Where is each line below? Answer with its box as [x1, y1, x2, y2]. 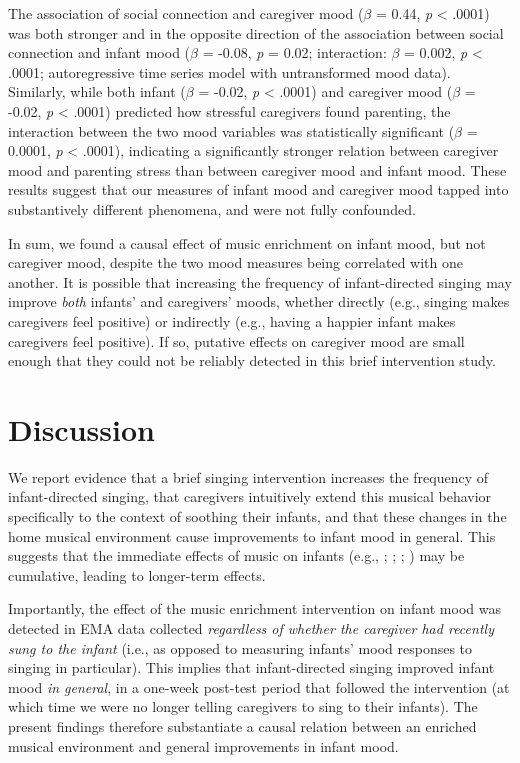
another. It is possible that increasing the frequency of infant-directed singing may [8, 271, 512, 292]
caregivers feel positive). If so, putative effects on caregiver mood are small [8, 330, 465, 351]
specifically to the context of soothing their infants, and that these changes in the [8, 506, 507, 526]
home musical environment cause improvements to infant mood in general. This [8, 525, 496, 546]
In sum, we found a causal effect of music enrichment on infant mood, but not [8, 232, 486, 253]
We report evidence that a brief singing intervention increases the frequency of [8, 466, 488, 487]
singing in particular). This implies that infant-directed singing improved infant [8, 657, 495, 678]
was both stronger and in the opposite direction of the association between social [8, 22, 504, 43]
